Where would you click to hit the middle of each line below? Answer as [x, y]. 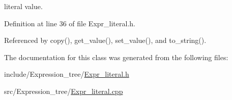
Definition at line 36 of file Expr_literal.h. [70, 23]
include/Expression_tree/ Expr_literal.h [67, 74]
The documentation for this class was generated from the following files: [116, 57]
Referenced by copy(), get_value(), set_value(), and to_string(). [105, 40]
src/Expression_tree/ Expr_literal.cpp [64, 91]
